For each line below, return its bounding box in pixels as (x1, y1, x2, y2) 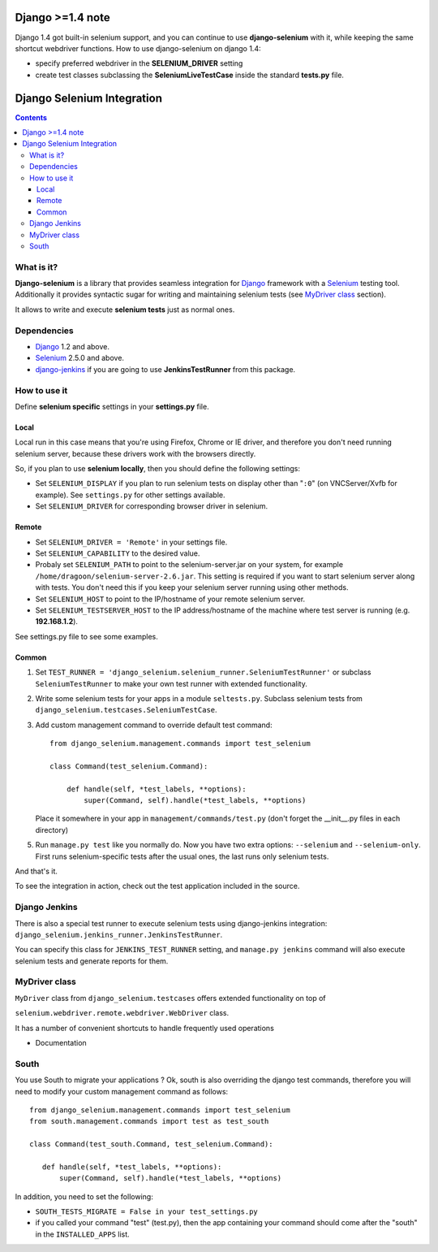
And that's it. (15, 866, 58, 876)
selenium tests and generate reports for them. (15, 955, 169, 966)
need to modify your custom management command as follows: (15, 1086, 229, 1096)
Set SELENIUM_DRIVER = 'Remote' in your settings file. (35, 537, 228, 547)
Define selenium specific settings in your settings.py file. (15, 401, 210, 411)
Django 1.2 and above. (35, 341, 109, 351)
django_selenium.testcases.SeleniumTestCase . (35, 705, 218, 715)
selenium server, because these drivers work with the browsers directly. (15, 448, 256, 458)
